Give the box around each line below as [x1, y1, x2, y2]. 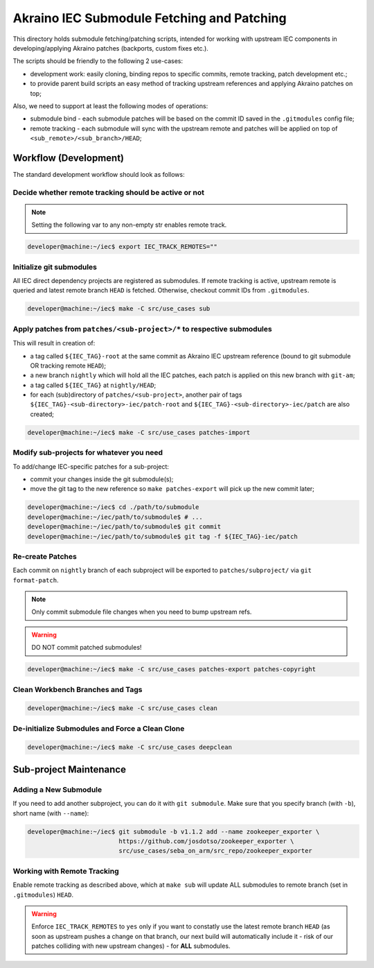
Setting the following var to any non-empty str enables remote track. [31, 221, 227, 229]
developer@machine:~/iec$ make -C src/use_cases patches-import [27, 429, 251, 436]
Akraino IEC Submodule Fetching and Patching [12, 10, 287, 26]
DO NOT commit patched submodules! [31, 643, 142, 652]
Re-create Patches [12, 551, 78, 561]
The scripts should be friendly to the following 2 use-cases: [12, 57, 184, 65]
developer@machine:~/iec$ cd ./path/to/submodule [27, 503, 199, 511]
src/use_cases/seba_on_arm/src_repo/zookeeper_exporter [118, 847, 313, 855]
